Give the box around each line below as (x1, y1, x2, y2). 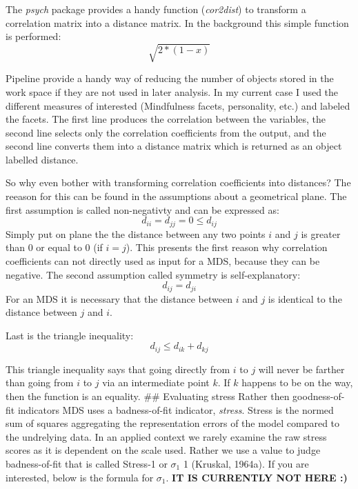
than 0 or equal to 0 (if (6, 240, 103, 255)
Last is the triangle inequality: (6, 328, 134, 342)
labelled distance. (6, 152, 79, 166)
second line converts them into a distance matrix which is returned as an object (6, 139, 342, 153)
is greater (301, 226, 341, 241)
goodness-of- (292, 388, 345, 403)
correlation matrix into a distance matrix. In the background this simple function (6, 15, 349, 30)
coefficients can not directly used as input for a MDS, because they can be (6, 253, 320, 268)
